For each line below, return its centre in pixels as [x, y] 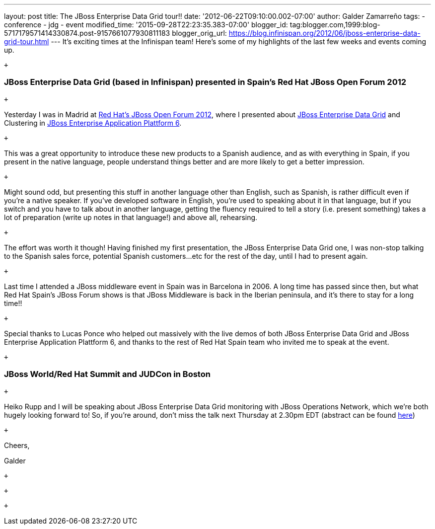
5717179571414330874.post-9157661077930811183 [87, 33]
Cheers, [17, 445]
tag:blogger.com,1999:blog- [335, 25]
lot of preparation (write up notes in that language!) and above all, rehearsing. [131, 217]
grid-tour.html [27, 41]
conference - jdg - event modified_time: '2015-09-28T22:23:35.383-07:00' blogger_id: [146, 25]
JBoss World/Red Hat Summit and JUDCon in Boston [107, 374]
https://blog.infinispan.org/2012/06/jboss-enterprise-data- [325, 33]
